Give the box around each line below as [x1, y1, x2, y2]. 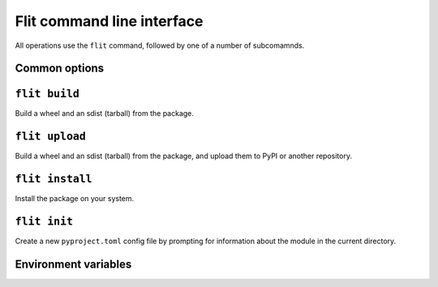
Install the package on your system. [15, 194, 135, 203]
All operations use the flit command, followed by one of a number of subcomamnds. [15, 41, 305, 50]
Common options [15, 62, 105, 75]
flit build [15, 88, 80, 101]
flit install [15, 173, 92, 186]
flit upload [15, 130, 87, 143]
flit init [15, 215, 73, 229]
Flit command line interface [15, 12, 204, 30]
